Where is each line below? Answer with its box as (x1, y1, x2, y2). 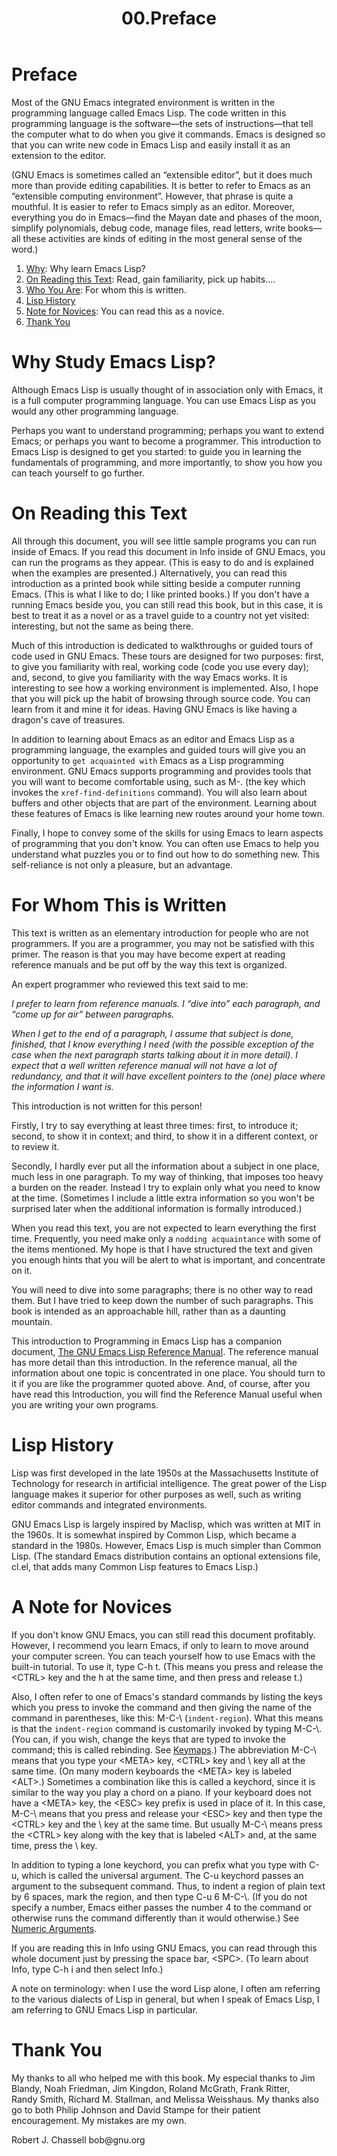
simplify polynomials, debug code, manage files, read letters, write (11, 222, 286, 234)
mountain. (11, 1315, 53, 1327)
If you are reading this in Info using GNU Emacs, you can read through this (11, 1942, 318, 1954)
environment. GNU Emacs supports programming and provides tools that (11, 765, 312, 777)
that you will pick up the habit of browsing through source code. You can (11, 692, 311, 704)
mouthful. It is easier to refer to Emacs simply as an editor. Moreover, (11, 200, 295, 212)
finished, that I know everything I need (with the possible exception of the (11, 1038, 315, 1050)
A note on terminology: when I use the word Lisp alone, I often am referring (11, 1982, 321, 1994)
